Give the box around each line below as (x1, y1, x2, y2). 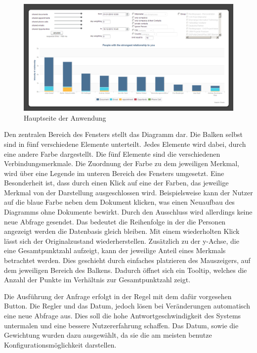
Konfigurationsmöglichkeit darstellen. (4, 339, 117, 350)
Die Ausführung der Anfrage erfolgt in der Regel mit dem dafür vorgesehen (4, 291, 232, 301)
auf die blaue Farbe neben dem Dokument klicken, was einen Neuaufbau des (4, 197, 235, 207)
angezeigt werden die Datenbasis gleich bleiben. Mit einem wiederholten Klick (4, 226, 240, 236)
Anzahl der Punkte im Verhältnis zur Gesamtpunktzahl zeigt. (4, 274, 191, 285)
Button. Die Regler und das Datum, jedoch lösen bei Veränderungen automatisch (4, 301, 251, 311)
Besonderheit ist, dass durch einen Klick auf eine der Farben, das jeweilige (4, 177, 229, 188)
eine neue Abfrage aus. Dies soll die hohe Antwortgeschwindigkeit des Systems (4, 310, 241, 321)
